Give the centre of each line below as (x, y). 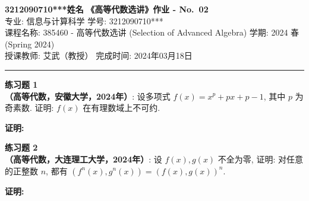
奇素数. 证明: (29, 108)
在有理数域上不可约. (122, 108)
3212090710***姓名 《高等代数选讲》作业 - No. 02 (107, 9)
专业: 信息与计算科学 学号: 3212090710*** (84, 20)
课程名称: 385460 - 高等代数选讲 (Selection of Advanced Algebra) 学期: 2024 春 (152, 32)
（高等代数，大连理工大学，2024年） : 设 (83, 159)
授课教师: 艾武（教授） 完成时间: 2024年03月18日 (99, 55)
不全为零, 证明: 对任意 (260, 159)
